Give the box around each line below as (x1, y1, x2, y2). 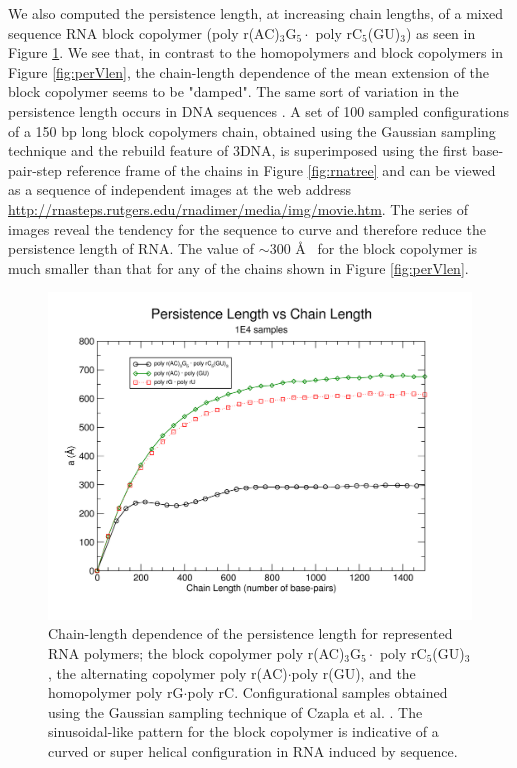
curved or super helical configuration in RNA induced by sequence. (48, 740, 458, 761)
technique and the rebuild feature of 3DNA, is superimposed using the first (8, 140, 468, 161)
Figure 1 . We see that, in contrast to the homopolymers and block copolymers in (8, 42, 503, 63)
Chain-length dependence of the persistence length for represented (48, 623, 453, 644)
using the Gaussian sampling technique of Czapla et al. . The (48, 701, 423, 722)
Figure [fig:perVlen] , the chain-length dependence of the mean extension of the (8, 61, 490, 82)
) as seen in (405, 22, 476, 43)
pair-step (8, 159, 62, 180)
